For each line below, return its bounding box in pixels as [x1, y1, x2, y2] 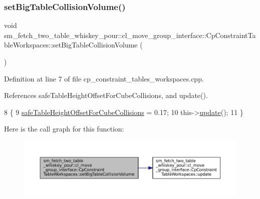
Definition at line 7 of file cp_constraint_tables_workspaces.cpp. [4, 73, 204, 83]
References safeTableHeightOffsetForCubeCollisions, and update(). [4, 90, 208, 100]
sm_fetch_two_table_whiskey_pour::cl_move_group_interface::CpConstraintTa [4, 29, 256, 40]
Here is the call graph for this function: [4, 123, 124, 134]
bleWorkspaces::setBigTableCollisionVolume [4, 39, 138, 50]
